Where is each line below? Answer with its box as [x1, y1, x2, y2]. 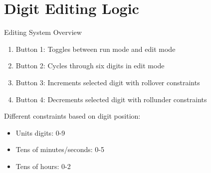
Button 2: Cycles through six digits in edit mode [15, 60, 165, 71]
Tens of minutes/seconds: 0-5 [15, 144, 105, 155]
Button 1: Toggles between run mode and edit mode [15, 43, 176, 54]
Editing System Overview [4, 27, 82, 37]
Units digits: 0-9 [15, 127, 65, 138]
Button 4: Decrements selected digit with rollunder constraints [15, 94, 207, 104]
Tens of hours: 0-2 [15, 161, 71, 171]
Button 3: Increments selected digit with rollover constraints [15, 77, 200, 87]
